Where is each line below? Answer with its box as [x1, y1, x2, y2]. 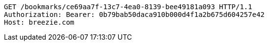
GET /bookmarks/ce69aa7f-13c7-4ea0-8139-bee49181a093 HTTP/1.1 [4, 3, 252, 11]
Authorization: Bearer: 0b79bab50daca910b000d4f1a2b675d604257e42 [4, 11, 265, 18]
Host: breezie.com [4, 18, 75, 26]
